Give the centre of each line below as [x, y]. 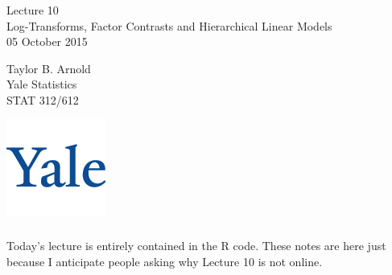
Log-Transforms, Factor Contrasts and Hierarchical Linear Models [169, 25]
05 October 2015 [47, 41]
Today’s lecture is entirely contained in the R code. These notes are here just [196, 245]
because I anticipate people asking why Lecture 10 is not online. [165, 261]
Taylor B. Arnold [49, 68]
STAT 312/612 [43, 99]
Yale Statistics [42, 84]
